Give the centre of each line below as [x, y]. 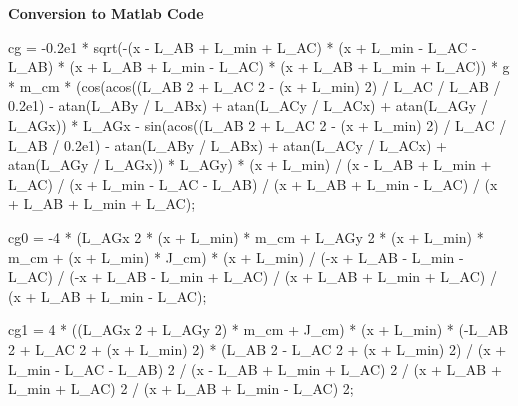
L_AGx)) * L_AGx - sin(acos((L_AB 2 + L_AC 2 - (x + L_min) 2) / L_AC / [257, 124]
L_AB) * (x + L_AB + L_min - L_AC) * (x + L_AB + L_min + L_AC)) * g [259, 66]
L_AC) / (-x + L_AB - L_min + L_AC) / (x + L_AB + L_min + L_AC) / [252, 276]
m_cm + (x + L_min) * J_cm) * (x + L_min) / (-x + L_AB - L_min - [236, 256]
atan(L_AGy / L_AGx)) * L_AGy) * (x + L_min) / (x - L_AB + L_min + [250, 164]
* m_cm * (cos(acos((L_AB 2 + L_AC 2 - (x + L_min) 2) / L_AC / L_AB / [254, 85]
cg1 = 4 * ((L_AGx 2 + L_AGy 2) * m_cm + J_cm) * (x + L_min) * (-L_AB [258, 329]
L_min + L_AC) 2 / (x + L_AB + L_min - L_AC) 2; [181, 388]
